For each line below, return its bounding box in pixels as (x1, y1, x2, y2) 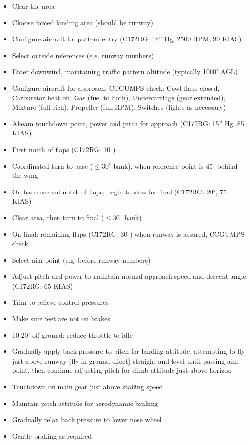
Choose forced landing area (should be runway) (12, 17, 154, 27)
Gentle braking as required (12, 430, 92, 441)
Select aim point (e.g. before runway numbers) (12, 254, 151, 265)
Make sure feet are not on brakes (12, 313, 110, 324)
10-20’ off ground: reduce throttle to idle (12, 329, 133, 340)
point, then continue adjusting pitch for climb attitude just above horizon (12, 365, 232, 375)
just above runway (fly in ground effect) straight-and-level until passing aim (12, 355, 238, 366)
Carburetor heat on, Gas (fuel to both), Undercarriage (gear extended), (12, 92, 226, 102)
